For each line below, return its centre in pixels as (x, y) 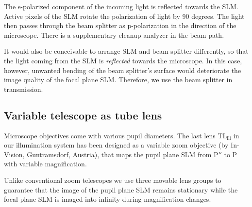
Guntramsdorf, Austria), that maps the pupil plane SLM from (119, 154)
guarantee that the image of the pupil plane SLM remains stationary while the (121, 189)
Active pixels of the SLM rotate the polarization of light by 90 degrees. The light (124, 16)
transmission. (24, 89)
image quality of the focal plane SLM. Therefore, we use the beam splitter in (118, 80)
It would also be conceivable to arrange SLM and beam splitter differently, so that (126, 51)
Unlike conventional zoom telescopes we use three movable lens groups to (113, 180)
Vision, (14, 154)
